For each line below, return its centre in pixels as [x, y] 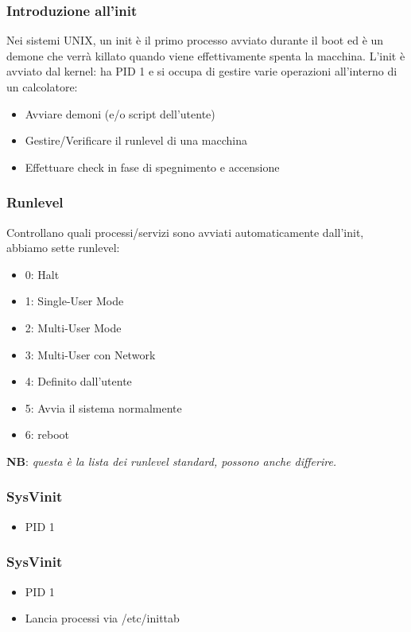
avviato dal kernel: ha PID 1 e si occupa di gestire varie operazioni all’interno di [202, 71]
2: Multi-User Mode [73, 327]
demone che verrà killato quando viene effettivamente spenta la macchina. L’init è [206, 55]
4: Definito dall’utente [78, 381]
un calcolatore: [42, 87]
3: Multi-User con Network [90, 354]
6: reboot [47, 434]
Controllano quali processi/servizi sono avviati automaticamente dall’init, [185, 232]
